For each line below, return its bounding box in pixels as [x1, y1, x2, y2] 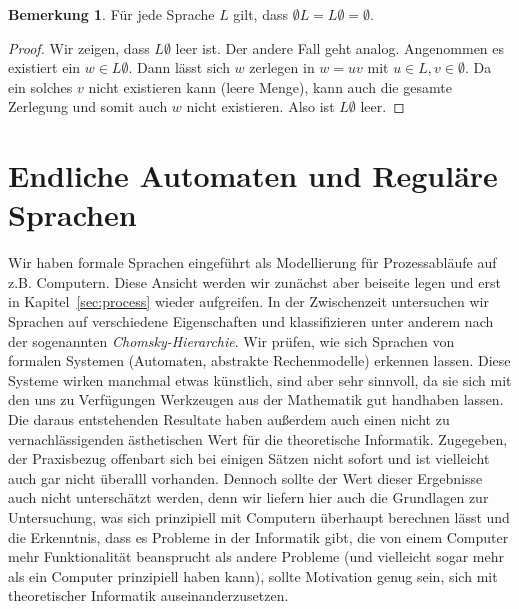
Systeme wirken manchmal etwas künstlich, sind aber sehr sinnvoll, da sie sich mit [8, 369, 512, 390]
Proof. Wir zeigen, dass [8, 37, 150, 58]
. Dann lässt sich [128, 57, 230, 78]
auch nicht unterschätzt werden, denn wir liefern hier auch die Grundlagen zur [8, 487, 489, 508]
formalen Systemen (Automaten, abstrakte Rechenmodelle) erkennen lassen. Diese [8, 350, 511, 371]
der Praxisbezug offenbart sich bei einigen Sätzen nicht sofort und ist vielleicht [8, 448, 490, 469]
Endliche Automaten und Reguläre [8, 155, 498, 196]
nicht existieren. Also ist [186, 96, 335, 117]
